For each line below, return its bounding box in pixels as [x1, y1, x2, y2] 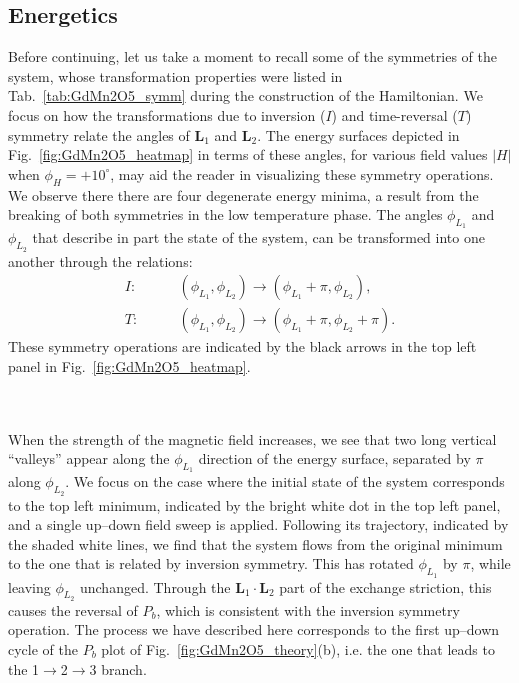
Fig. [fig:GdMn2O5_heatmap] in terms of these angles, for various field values [8, 144, 488, 165]
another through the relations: [8, 250, 193, 271]
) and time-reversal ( [331, 104, 458, 125]
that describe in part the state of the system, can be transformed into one [32, 227, 485, 248]
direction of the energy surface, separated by [198, 448, 471, 469]
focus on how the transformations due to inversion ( [8, 104, 326, 125]
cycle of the [8, 638, 78, 659]
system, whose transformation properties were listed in [8, 65, 343, 86]
